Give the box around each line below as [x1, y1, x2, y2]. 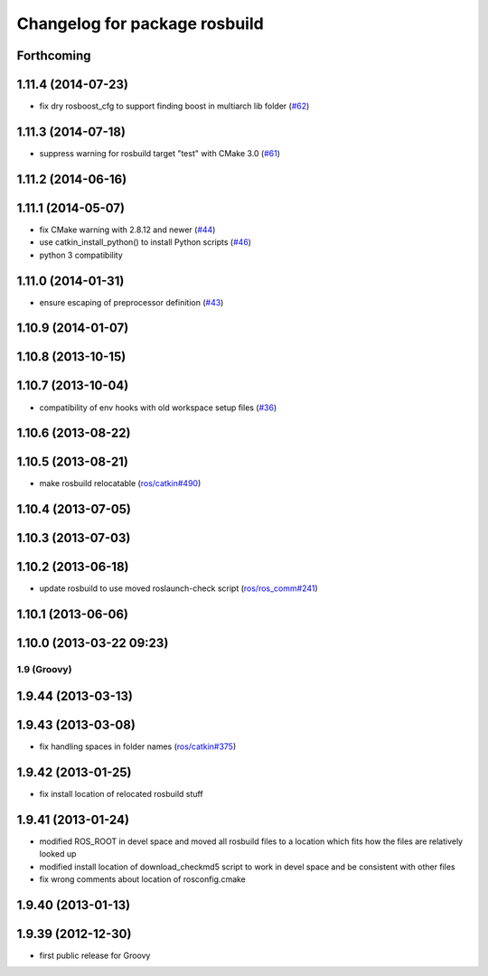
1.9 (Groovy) [16, 663, 72, 676]
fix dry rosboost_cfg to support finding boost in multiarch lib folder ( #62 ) [39, 100, 310, 112]
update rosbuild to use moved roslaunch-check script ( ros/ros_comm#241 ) [39, 583, 318, 594]
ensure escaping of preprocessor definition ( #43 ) [39, 296, 224, 307]
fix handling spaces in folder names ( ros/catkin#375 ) [39, 741, 237, 752]
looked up [39, 849, 77, 859]
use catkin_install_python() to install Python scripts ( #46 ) [39, 237, 252, 248]
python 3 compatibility [39, 249, 124, 260]
